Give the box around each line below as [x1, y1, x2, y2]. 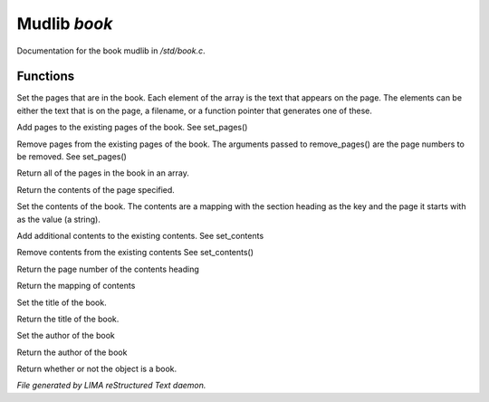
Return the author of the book [16, 347, 128, 358]
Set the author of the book [16, 330, 115, 341]
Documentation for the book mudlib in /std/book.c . [16, 45, 206, 56]
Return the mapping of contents [16, 281, 136, 292]
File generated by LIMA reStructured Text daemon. [16, 380, 206, 391]
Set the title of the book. [16, 297, 108, 308]
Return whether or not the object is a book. [16, 363, 177, 375]
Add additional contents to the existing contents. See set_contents [16, 230, 264, 241]
